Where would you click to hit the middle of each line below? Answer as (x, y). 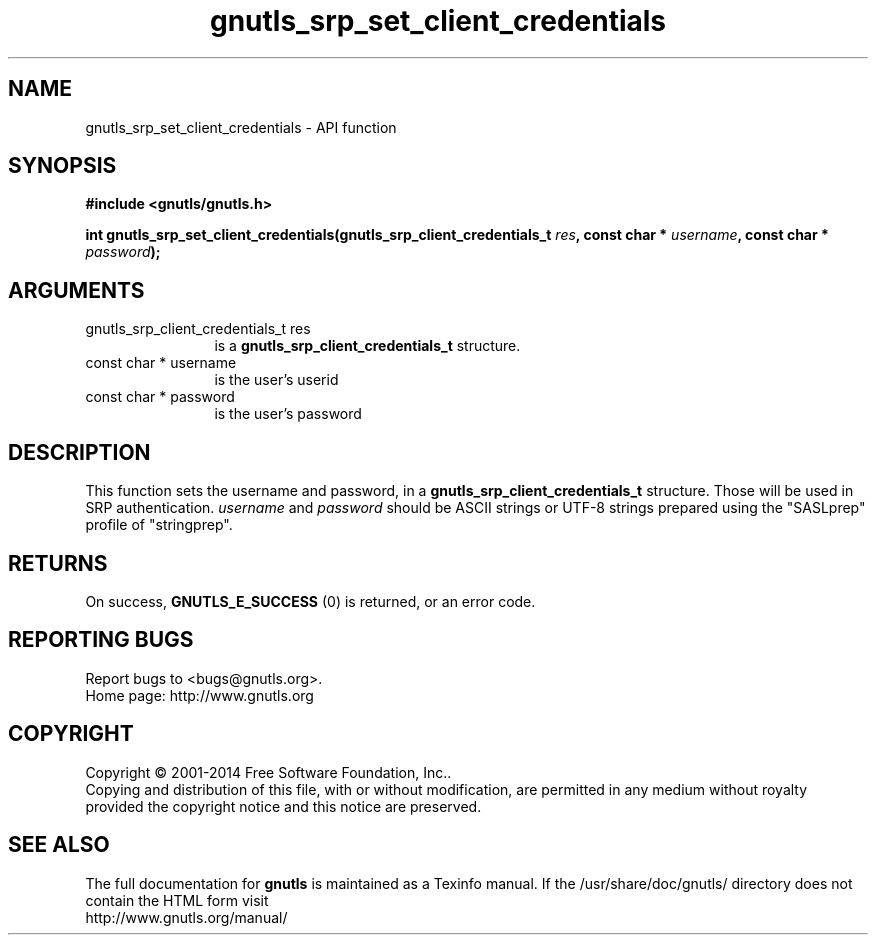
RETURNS (58, 563)
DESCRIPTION (79, 452)
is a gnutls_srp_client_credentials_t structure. (367, 346)
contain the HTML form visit (177, 900)
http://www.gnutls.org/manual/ (186, 917)
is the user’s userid (276, 380)
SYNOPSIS (62, 166)
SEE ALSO (59, 845)
